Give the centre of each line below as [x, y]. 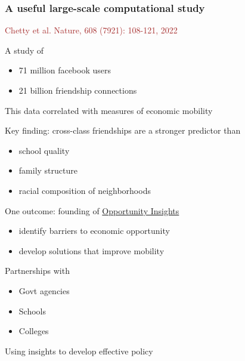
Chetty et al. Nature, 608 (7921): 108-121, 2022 [91, 30]
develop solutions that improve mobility [92, 250]
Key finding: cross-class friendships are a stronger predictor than [123, 130]
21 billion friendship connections [78, 90]
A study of [24, 50]
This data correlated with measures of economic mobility [109, 110]
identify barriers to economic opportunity [94, 231]
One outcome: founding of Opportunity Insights [92, 210]
